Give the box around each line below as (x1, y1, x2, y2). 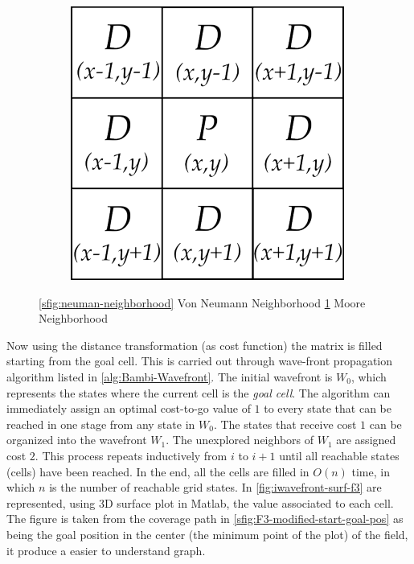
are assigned (336, 431, 396, 448)
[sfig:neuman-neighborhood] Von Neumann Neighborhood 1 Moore (39, 294, 366, 311)
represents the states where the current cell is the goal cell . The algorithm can (6, 384, 391, 401)
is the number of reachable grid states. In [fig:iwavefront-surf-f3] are (49, 479, 382, 496)
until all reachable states (279, 447, 400, 463)
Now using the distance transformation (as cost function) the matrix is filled (6, 336, 383, 353)
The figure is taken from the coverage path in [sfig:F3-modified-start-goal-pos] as (6, 510, 404, 527)
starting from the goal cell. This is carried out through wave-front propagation (6, 352, 393, 369)
